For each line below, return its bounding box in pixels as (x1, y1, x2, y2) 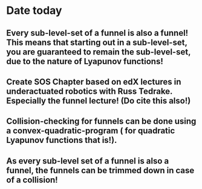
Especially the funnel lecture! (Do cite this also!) (6, 95, 191, 106)
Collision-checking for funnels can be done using (6, 116, 197, 127)
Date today (6, 4, 62, 18)
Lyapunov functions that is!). (6, 135, 117, 145)
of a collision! (6, 174, 59, 185)
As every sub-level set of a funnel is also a (6, 156, 169, 166)
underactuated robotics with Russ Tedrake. (6, 86, 173, 96)
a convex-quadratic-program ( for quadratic (6, 125, 175, 136)
